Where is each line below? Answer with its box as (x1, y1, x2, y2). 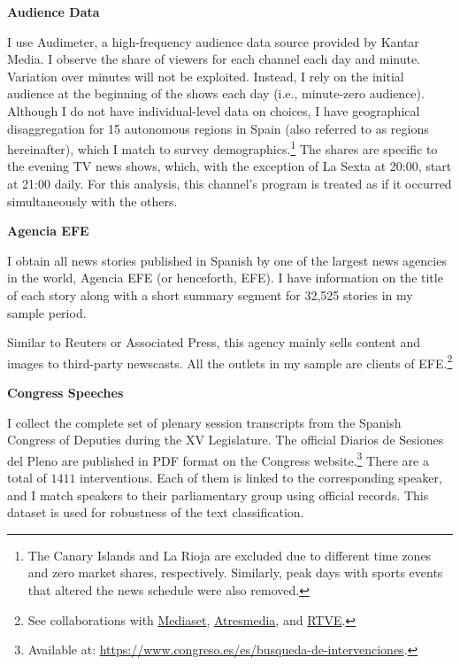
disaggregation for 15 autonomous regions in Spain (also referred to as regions (7, 119, 429, 137)
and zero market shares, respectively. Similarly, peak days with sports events (27, 563, 443, 582)
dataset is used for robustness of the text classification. (7, 503, 304, 522)
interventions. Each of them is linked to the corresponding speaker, (80, 468, 442, 487)
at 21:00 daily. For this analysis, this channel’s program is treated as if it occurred (7, 174, 452, 192)
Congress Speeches (7, 383, 124, 401)
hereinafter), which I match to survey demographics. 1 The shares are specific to (7, 137, 438, 158)
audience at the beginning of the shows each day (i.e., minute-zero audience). (7, 84, 425, 103)
